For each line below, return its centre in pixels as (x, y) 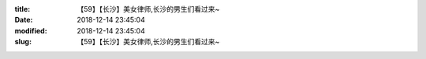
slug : (23, 42)
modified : (31, 30)
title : (22, 9)
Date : (24, 20)
